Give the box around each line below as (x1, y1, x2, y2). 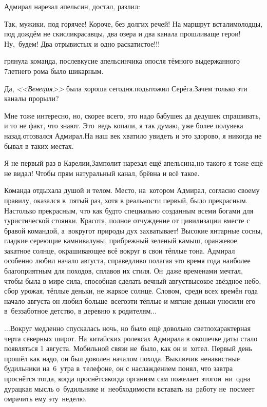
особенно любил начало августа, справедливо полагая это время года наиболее (4, 255, 251, 266)
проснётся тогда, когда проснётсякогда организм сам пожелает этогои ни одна (4, 373, 251, 383)
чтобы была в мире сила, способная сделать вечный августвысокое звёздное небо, (4, 275, 261, 286)
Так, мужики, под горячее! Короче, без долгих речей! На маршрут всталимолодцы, (4, 18, 263, 29)
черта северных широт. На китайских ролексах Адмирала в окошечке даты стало (4, 333, 258, 343)
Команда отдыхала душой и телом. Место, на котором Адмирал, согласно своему (4, 185, 260, 196)
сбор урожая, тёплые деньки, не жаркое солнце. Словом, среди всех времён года (4, 285, 258, 296)
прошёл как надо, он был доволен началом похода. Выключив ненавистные (4, 353, 240, 363)
